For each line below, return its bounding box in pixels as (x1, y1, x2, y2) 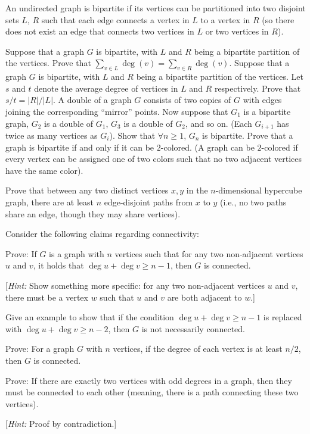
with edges (243, 93, 282, 106)
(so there (262, 13, 294, 26)
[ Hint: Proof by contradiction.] (5, 417, 117, 430)
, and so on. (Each (185, 117, 252, 129)
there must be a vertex (5, 291, 88, 303)
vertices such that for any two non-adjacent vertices (114, 247, 303, 260)
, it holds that (33, 259, 84, 271)
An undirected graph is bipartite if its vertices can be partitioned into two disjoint (5, 2, 306, 14)
